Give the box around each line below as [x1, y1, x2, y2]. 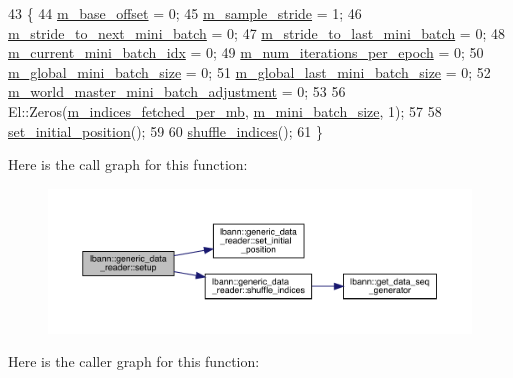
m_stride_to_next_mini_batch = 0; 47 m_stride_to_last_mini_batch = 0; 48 [8, 22, 505, 43]
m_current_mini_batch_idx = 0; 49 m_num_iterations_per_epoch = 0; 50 [8, 42, 484, 63]
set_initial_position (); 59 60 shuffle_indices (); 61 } [8, 120, 323, 141]
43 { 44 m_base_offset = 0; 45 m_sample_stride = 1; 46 [8, 3, 362, 23]
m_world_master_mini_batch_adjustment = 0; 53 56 [8, 81, 346, 102]
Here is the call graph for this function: [8, 154, 248, 175]
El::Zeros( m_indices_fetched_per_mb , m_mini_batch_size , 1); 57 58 [8, 100, 442, 121]
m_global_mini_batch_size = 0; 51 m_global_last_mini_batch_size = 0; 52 [8, 61, 491, 82]
